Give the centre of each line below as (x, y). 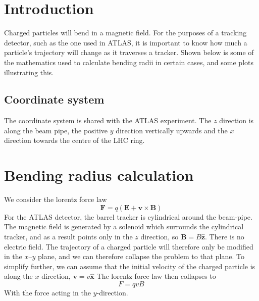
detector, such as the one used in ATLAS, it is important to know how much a (126, 42)
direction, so (160, 236)
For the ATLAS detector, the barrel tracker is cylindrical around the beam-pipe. (128, 216)
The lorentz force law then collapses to (156, 276)
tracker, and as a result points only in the (68, 236)
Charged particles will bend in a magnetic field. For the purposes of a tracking (125, 33)
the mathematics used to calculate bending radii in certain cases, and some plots (129, 62)
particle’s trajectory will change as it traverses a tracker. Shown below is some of (129, 52)
